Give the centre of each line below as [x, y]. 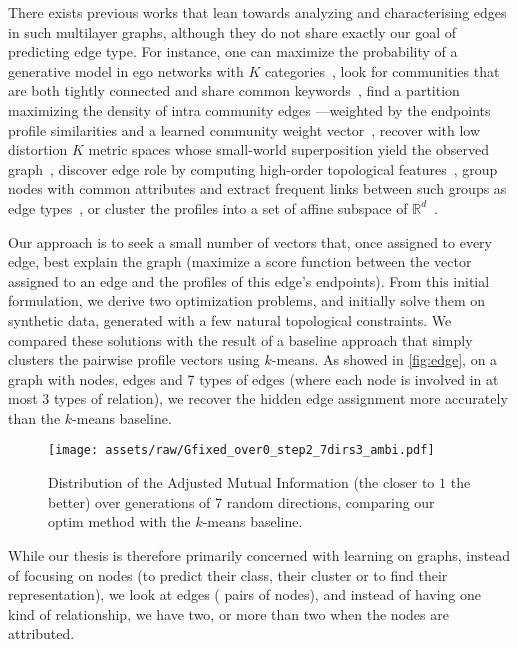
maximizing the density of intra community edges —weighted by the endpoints [249, 109]
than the [34, 417]
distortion [38, 149]
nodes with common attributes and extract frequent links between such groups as [257, 188]
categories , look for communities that [382, 70]
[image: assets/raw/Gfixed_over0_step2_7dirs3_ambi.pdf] [241, 450]
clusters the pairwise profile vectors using [134, 359]
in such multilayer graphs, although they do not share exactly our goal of [232, 31]
